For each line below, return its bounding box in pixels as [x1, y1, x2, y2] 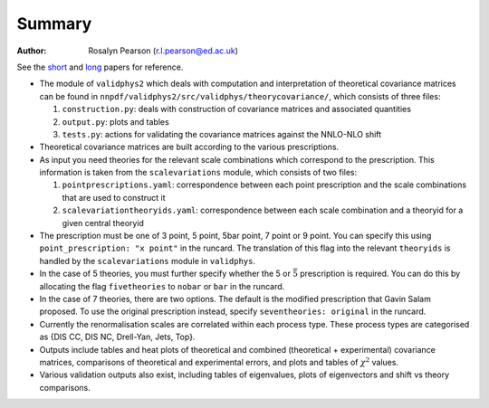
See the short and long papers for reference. [16, 62, 184, 72]
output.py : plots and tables [62, 116, 169, 127]
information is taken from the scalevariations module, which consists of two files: [39, 167, 358, 178]
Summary [16, 14, 92, 33]
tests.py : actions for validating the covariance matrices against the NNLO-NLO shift [62, 128, 382, 139]
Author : [16, 45, 47, 56]
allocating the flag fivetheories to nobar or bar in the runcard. [39, 280, 285, 291]
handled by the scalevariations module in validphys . [39, 255, 255, 266]
